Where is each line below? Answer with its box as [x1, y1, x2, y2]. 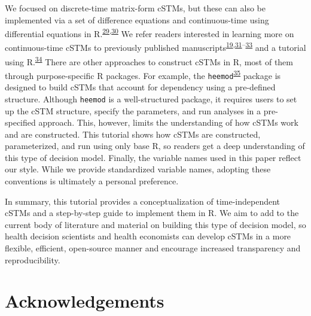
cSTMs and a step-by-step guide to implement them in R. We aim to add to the [5, 206, 299, 219]
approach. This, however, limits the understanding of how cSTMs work [38, 116, 298, 129]
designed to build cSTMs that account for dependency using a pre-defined [5, 81, 276, 93]
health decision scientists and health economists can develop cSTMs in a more [5, 230, 291, 242]
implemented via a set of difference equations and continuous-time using [5, 13, 269, 26]
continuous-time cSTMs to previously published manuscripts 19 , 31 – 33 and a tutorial [5, 39, 306, 54]
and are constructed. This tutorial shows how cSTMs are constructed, [5, 127, 261, 140]
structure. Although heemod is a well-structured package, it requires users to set [5, 92, 297, 105]
